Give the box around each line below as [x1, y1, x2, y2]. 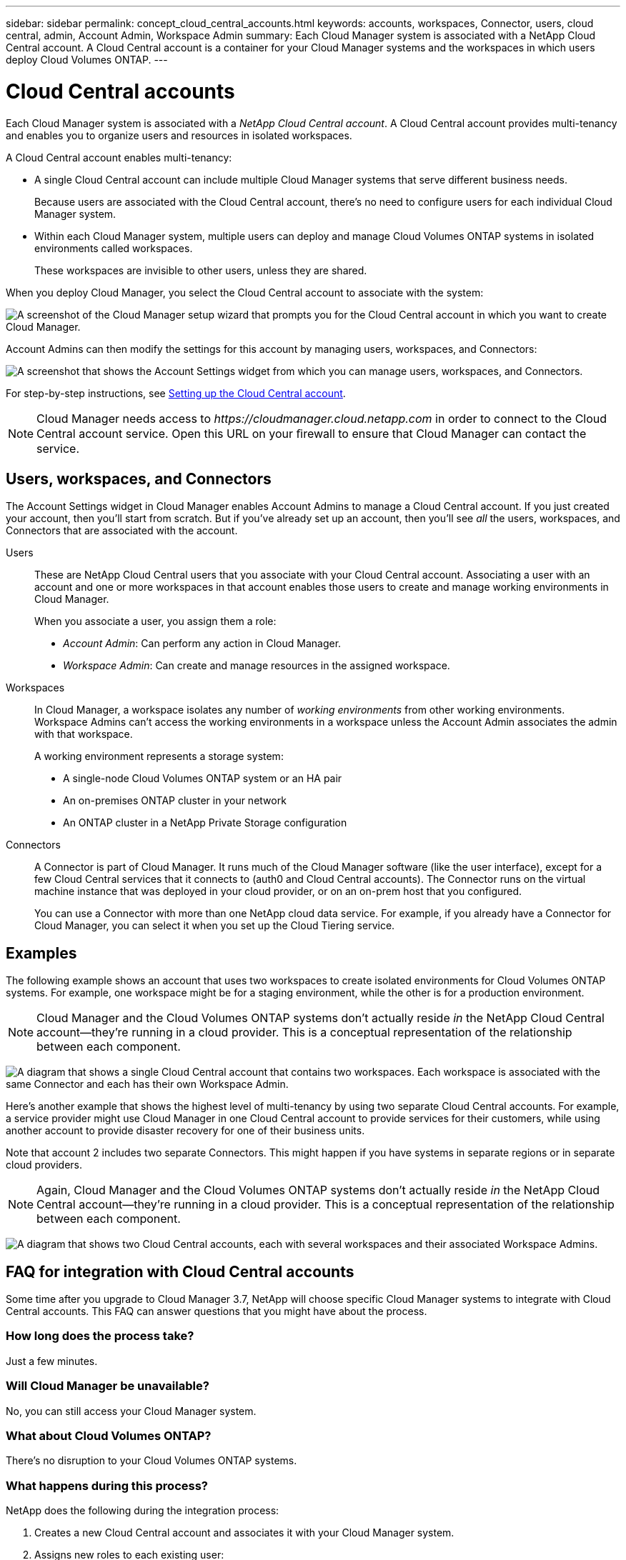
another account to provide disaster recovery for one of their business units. [6, 1124, 365, 1137]
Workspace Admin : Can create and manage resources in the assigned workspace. [63, 659, 450, 672]
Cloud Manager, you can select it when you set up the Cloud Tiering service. [34, 919, 395, 932]
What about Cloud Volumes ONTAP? [6, 1428, 212, 1443]
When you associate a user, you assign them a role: [34, 615, 277, 628]
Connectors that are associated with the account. [6, 524, 238, 537]
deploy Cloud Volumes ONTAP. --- [6, 54, 168, 66]
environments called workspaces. [34, 241, 193, 254]
